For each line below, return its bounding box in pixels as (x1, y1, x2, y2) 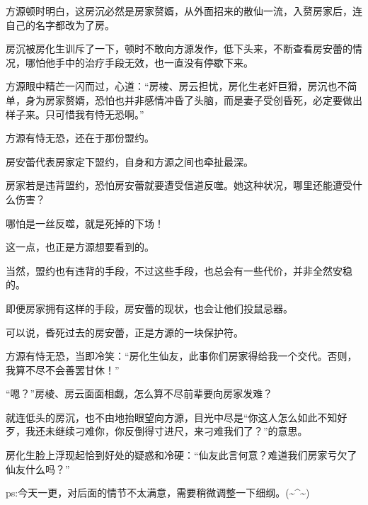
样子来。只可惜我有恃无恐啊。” (6, 106, 144, 121)
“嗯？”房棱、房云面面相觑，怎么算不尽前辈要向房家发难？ (6, 386, 273, 401)
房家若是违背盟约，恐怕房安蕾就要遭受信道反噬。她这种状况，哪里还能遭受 (6, 178, 352, 193)
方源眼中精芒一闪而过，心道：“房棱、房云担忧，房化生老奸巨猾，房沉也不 (6, 79, 347, 93)
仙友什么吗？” (6, 461, 70, 476)
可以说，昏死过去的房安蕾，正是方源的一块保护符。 (6, 324, 243, 339)
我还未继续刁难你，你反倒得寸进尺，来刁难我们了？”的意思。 (25, 424, 308, 438)
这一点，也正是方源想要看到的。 (6, 239, 154, 254)
